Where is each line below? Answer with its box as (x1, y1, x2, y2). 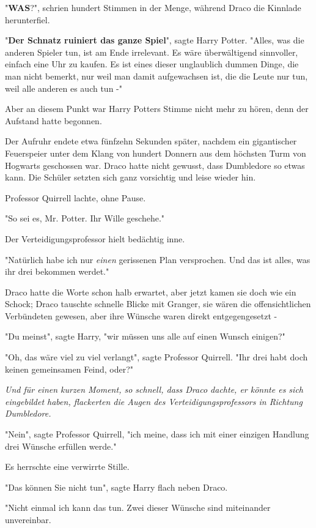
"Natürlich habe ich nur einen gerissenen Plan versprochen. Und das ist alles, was (5, 253, 310, 266)
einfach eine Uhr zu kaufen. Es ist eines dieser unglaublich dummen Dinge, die (5, 58, 299, 70)
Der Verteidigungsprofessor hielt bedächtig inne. (5, 232, 185, 245)
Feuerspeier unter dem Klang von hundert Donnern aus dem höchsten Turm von (5, 146, 306, 159)
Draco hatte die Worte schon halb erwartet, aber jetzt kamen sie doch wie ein (5, 285, 296, 298)
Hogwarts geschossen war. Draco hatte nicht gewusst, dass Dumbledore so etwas (5, 158, 305, 171)
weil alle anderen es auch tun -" (5, 81, 122, 94)
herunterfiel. (5, 13, 50, 26)
